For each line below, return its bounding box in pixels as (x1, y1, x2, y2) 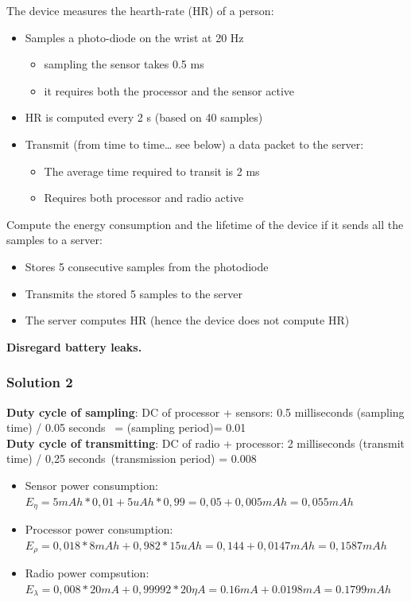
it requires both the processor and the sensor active (44, 82, 294, 99)
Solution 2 (6, 372, 73, 392)
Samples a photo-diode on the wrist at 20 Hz (25, 29, 244, 45)
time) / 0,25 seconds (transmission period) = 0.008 (6, 450, 257, 467)
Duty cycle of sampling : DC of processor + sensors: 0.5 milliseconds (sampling (6, 403, 405, 420)
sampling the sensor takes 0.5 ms (44, 56, 204, 72)
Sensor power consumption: (25, 476, 158, 493)
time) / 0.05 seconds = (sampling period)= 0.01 (6, 419, 246, 436)
